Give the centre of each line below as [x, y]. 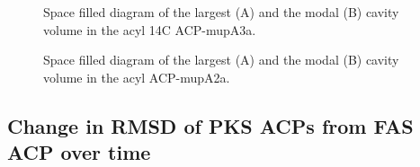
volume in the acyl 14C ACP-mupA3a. [150, 29]
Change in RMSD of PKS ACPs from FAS [210, 125]
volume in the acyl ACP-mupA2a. [137, 77]
